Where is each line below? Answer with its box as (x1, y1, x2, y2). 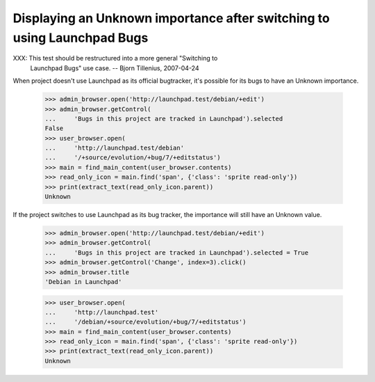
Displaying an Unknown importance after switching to (12, 10, 330, 26)
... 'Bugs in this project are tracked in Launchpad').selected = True (44, 248, 309, 257)
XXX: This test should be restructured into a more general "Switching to (12, 54, 218, 63)
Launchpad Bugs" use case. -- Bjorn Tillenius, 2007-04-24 (30, 63, 199, 72)
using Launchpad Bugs (12, 30, 149, 45)
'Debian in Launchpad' (44, 278, 122, 285)
